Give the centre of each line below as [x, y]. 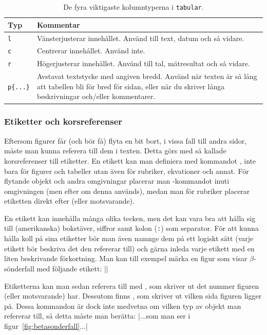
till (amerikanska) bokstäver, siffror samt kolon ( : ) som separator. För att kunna [131, 228]
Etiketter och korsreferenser [63, 121]
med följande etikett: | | [72, 268]
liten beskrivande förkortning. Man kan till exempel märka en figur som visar [126, 258]
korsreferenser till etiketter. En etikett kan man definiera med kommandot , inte [130, 160]
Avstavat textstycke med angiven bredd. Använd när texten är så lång [147, 76]
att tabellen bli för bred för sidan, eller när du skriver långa [131, 86]
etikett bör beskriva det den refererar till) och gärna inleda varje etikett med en [129, 248]
